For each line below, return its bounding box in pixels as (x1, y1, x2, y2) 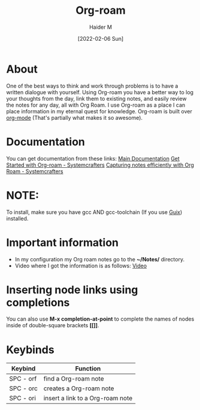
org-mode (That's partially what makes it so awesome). (6, 114, 143, 121)
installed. (6, 215, 29, 222)
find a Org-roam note (43, 375, 104, 383)
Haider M (89, 23, 113, 31)
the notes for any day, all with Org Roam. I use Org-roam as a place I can (6, 101, 186, 108)
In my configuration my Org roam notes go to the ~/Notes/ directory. (14, 255, 184, 263)
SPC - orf (9, 375, 37, 383)
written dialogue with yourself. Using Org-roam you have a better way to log (6, 88, 193, 96)
